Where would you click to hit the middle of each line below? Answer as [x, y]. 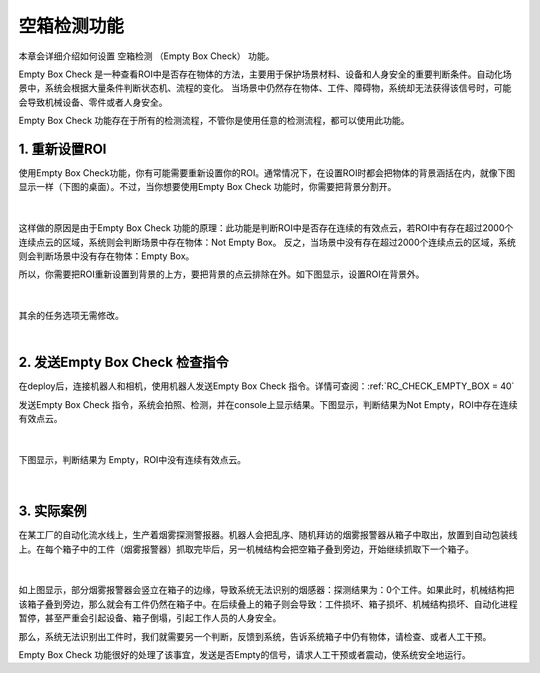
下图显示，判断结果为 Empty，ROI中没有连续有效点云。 [132, 459]
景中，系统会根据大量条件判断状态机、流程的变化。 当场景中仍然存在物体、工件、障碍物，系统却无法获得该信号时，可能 [265, 88]
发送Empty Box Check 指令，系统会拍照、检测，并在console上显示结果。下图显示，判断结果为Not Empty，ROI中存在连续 [268, 404]
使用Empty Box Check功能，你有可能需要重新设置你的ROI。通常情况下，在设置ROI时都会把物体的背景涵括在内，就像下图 [267, 173]
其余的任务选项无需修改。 [71, 316]
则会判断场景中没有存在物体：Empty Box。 [106, 256]
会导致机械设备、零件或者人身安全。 [93, 102]
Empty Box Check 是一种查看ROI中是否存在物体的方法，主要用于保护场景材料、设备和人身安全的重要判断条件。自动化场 [265, 74]
